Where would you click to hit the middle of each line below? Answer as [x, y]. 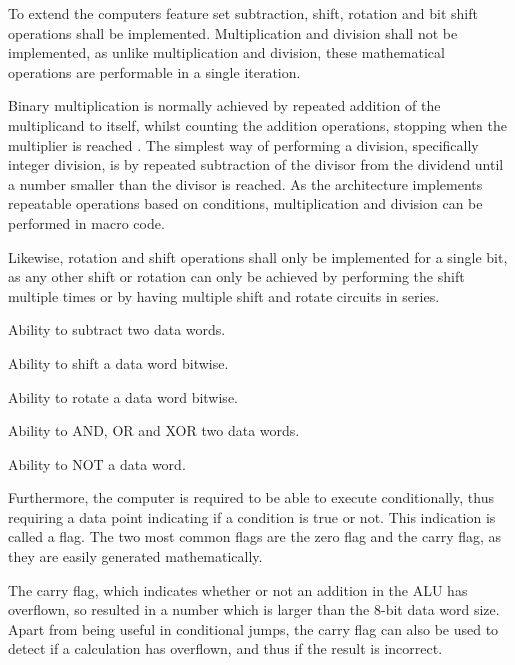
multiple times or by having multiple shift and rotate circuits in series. [224, 295]
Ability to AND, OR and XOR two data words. [154, 430]
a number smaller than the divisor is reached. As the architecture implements [245, 183]
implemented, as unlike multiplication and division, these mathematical [226, 52]
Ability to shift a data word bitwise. [118, 362]
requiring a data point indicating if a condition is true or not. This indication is [252, 516]
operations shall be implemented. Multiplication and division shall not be [233, 32]
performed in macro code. [86, 222]
